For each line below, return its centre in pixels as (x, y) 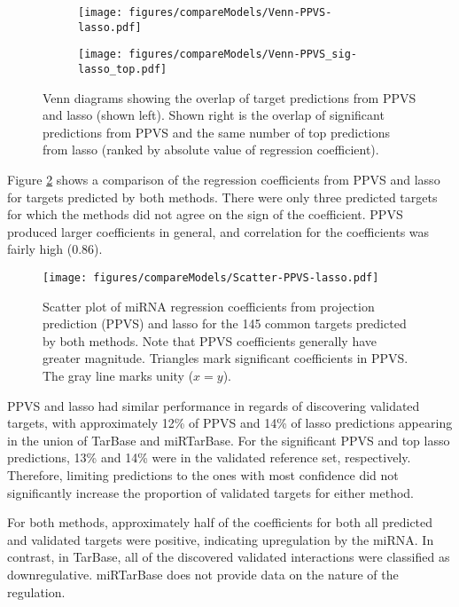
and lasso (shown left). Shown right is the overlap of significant (214, 115)
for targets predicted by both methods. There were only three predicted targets (222, 197)
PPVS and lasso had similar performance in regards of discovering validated (214, 405)
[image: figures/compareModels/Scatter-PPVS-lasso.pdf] (211, 277)
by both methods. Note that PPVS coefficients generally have (210, 340)
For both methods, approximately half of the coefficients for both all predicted (220, 522)
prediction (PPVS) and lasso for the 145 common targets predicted (225, 323)
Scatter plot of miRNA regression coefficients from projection (209, 306)
